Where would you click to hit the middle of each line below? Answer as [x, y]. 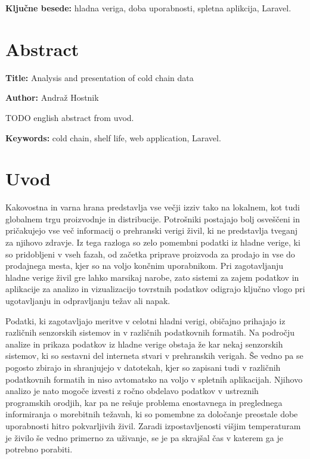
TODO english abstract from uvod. [70, 117]
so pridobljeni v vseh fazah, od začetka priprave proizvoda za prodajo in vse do [150, 254]
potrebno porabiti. [39, 449]
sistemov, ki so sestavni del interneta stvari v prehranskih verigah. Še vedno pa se [154, 356]
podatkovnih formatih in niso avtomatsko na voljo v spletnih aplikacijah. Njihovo [154, 379]
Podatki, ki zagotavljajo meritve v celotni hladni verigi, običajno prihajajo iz [145, 320]
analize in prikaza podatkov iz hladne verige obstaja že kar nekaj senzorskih [144, 344]
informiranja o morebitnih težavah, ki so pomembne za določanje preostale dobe [152, 414]
